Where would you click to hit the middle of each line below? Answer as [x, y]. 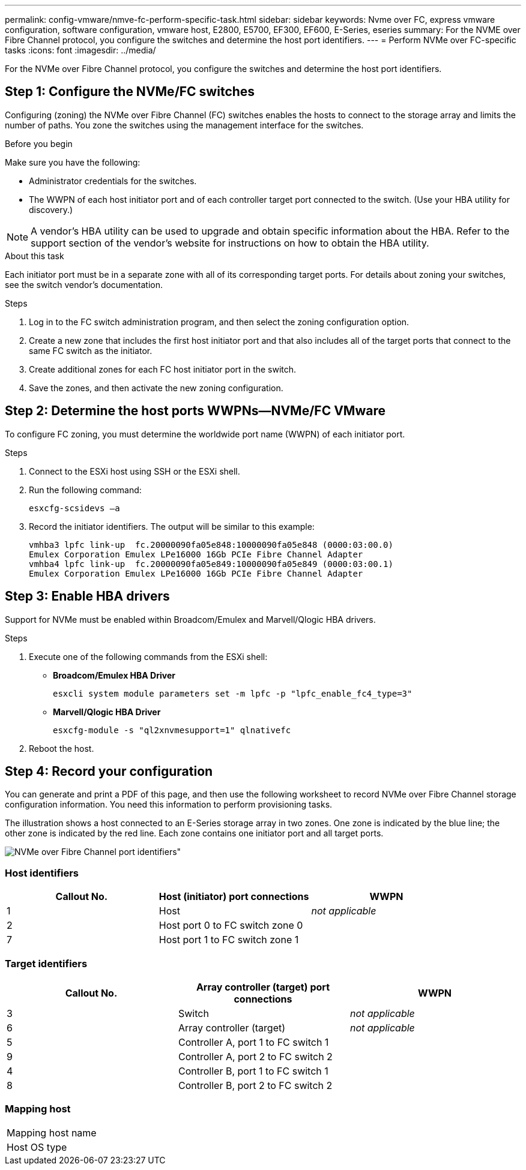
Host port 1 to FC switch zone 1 [229, 940]
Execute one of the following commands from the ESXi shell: [148, 656]
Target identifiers [46, 963]
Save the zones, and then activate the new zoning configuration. [156, 388]
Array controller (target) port [263, 987]
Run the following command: [85, 490]
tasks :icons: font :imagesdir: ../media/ [80, 50]
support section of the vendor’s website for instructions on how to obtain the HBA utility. [230, 243]
